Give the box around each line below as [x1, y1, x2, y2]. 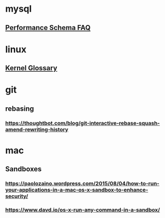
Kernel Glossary [5, 64, 57, 73]
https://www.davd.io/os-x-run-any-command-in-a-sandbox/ [5, 206, 160, 213]
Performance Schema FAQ [5, 23, 91, 32]
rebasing [5, 104, 34, 113]
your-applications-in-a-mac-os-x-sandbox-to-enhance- [5, 186, 148, 194]
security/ [5, 193, 28, 200]
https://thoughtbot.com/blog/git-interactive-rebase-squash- [5, 119, 160, 127]
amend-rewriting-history [5, 126, 69, 133]
